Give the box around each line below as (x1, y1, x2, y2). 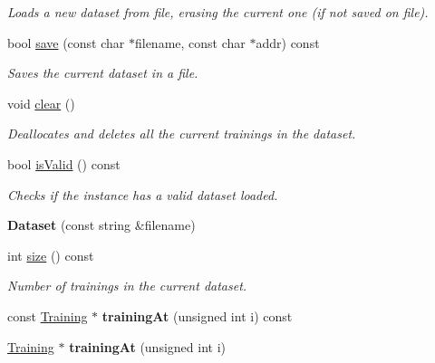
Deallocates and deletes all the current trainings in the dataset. (7, 124, 356, 143)
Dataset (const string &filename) (7, 215, 196, 234)
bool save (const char (7, 33, 125, 52)
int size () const (7, 245, 94, 264)
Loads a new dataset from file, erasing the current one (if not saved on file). (7, 3, 429, 21)
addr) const (256, 33, 320, 52)
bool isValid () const (7, 154, 121, 173)
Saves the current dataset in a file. (7, 63, 198, 82)
